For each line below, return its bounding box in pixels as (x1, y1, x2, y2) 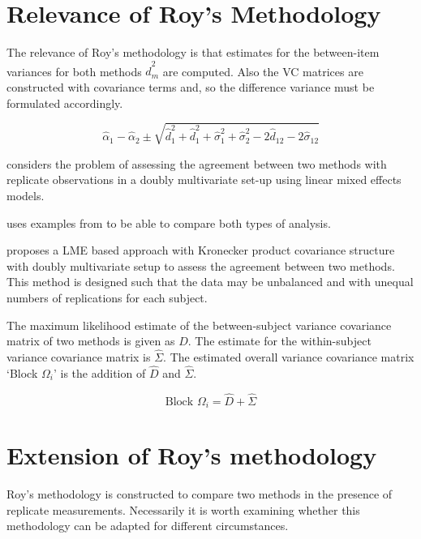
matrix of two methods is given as (6, 332, 175, 349)
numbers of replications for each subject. (6, 289, 208, 306)
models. (6, 186, 45, 203)
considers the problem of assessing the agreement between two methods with (6, 155, 387, 172)
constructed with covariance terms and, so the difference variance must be (6, 79, 375, 96)
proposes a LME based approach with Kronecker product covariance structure (6, 242, 395, 259)
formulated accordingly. (6, 94, 123, 111)
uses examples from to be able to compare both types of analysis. (6, 214, 331, 231)
